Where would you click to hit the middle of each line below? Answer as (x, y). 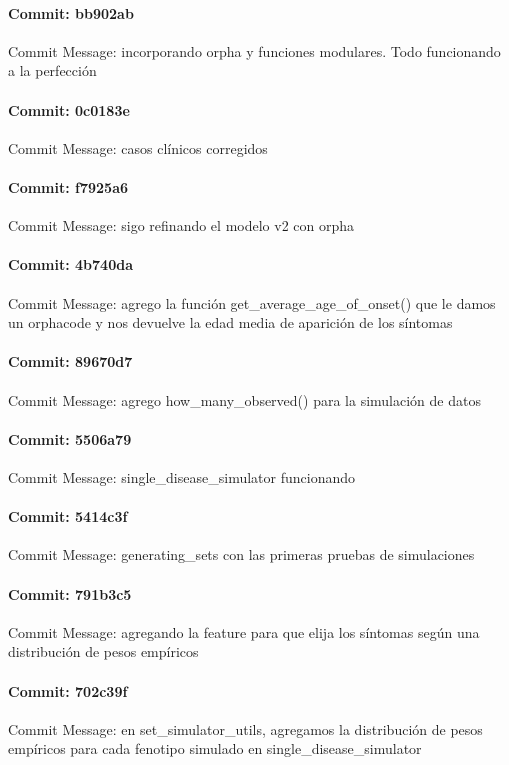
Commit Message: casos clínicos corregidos (138, 147)
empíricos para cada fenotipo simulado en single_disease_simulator (215, 748)
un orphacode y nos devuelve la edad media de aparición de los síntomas (230, 322)
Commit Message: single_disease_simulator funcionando (181, 476)
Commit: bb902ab (71, 12)
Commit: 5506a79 (70, 438)
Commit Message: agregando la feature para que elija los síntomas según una (244, 631)
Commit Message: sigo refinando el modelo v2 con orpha (181, 225)
